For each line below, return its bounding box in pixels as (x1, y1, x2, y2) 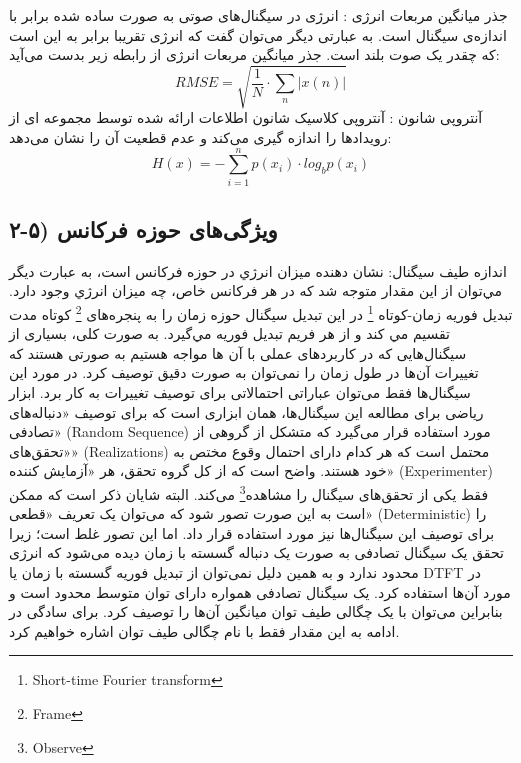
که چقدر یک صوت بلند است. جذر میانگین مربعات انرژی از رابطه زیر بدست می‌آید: (9, 44, 500, 65)
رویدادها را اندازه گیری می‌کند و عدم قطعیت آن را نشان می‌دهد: (9, 126, 392, 147)
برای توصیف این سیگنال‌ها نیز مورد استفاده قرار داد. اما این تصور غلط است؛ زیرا (9, 522, 495, 543)
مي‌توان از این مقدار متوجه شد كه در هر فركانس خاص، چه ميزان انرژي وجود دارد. (9, 280, 502, 301)
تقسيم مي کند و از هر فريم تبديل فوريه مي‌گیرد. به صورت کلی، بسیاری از (9, 323, 450, 344)
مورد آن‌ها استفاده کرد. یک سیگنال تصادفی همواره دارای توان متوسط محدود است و (9, 581, 511, 602)
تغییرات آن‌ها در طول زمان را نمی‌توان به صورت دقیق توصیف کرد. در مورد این (9, 362, 479, 383)
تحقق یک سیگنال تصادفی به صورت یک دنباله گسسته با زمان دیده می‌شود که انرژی (9, 542, 504, 563)
